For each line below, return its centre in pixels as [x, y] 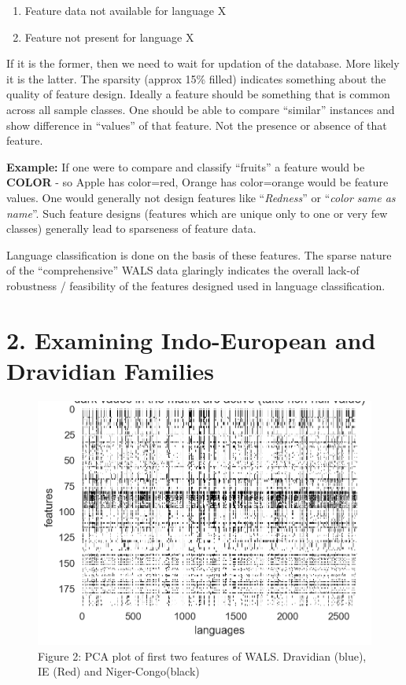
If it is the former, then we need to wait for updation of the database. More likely [203, 63]
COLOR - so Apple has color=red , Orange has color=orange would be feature [197, 182]
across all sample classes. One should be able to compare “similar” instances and [201, 109]
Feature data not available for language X [125, 10]
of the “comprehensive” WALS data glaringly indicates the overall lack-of [183, 270]
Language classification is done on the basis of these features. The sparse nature [199, 254]
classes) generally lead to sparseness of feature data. [131, 228]
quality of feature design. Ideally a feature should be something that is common [198, 94]
